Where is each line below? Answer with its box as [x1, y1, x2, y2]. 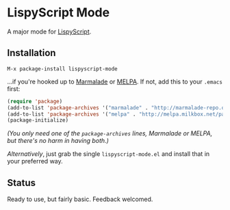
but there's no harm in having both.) [7, 137, 110, 145]
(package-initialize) [7, 117, 69, 124]
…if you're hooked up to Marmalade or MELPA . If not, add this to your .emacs [7, 77, 222, 86]
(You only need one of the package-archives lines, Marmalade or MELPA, [7, 129, 213, 137]
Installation [7, 47, 56, 59]
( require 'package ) [7, 98, 63, 105]
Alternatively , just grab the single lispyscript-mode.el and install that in [7, 150, 210, 158]
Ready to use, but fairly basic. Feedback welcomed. [7, 195, 153, 203]
